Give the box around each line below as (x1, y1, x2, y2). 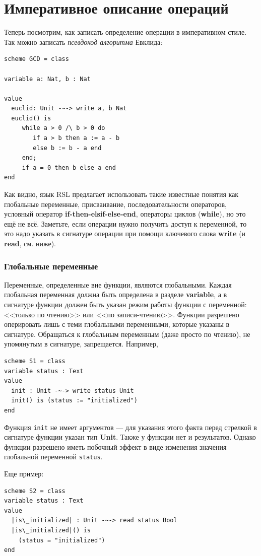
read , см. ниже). (4, 238, 56, 248)
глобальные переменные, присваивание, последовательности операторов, (4, 198, 227, 209)
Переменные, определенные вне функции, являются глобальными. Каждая (4, 279, 232, 290)
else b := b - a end (33, 144, 102, 152)
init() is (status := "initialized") (11, 397, 138, 404)
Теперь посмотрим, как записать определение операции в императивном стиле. (4, 27, 247, 37)
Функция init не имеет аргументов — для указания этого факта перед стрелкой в (4, 422, 257, 432)
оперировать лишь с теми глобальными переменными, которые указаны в (4, 319, 230, 329)
